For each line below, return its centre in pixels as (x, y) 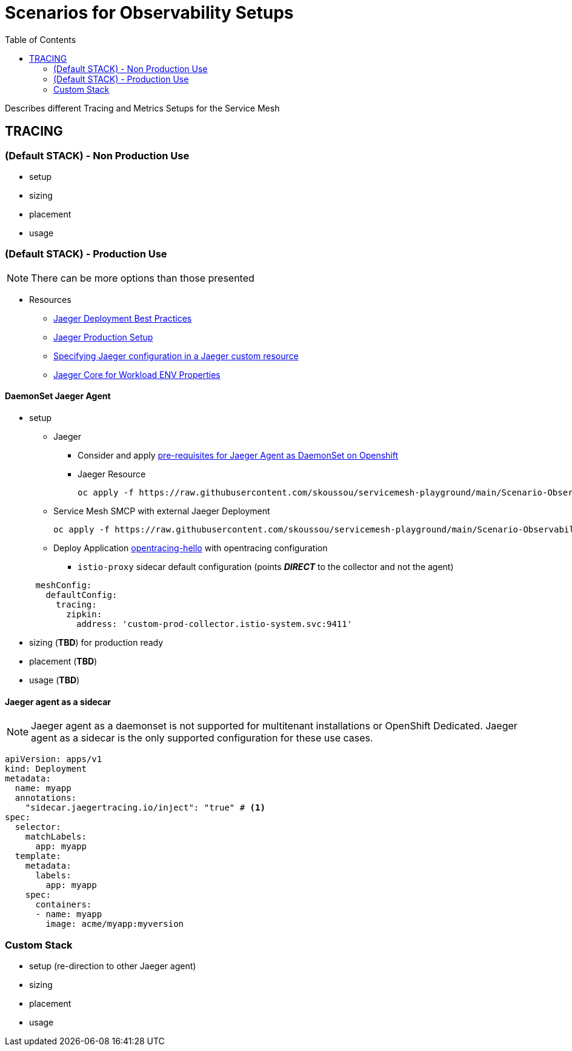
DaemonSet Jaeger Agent (58, 396)
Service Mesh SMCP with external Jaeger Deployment (162, 511)
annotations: (46, 798)
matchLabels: (56, 837)
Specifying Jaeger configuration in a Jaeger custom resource (176, 356)
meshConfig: (64, 585)
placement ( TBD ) (63, 661)
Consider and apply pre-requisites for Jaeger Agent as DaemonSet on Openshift (238, 455)
